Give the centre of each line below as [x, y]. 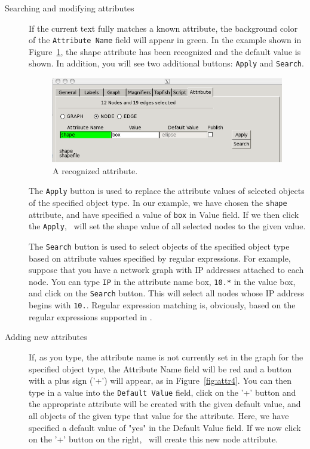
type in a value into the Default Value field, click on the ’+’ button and [162, 392]
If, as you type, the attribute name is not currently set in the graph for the [166, 357]
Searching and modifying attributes [70, 8]
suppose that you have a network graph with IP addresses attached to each [166, 270]
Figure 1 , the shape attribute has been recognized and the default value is [165, 51]
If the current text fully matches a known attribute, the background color [163, 28]
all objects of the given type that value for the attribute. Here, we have [159, 416]
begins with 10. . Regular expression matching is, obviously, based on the [162, 305]
